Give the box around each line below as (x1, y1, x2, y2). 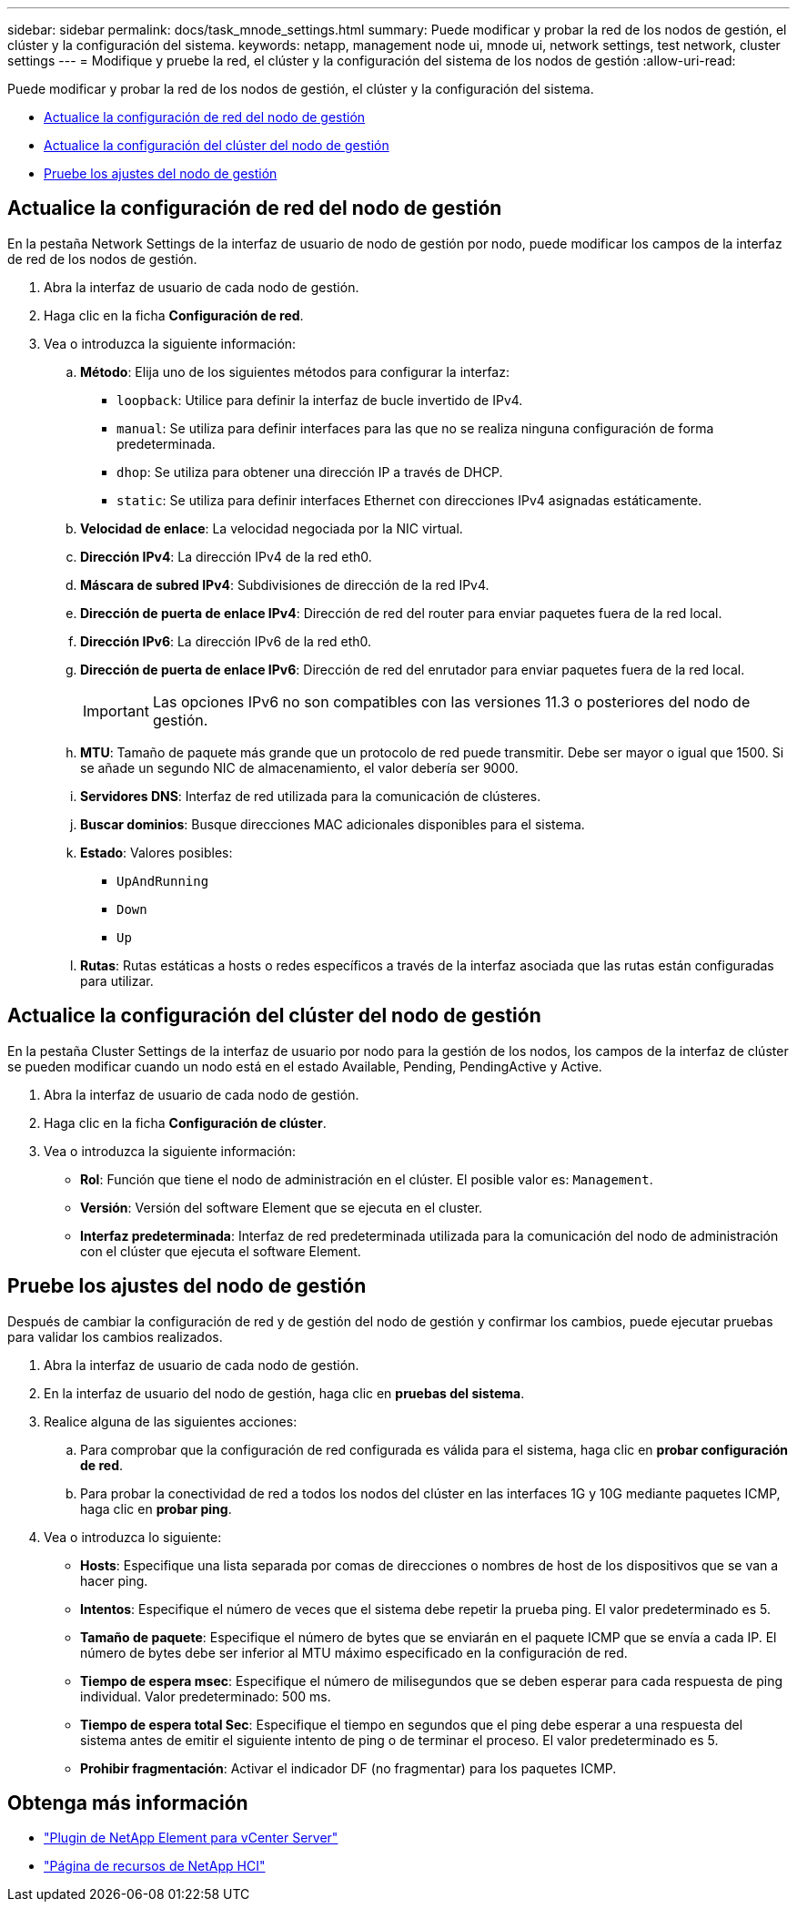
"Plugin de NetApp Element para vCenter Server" (44, 1830, 338, 1846)
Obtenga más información (7, 1791, 248, 1814)
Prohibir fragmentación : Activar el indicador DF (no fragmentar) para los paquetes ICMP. (80, 1760, 617, 1776)
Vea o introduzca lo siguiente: (44, 1528, 222, 1545)
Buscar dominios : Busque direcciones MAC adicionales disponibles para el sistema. (80, 816, 585, 832)
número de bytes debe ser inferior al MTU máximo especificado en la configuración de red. (80, 1644, 628, 1660)
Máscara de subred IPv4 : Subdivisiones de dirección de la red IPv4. (80, 576, 489, 593)
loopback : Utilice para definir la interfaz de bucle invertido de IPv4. (116, 391, 523, 408)
